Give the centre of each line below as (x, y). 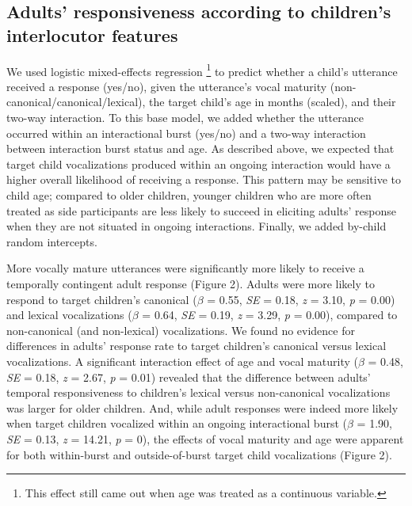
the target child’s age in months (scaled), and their (273, 102)
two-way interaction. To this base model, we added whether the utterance (185, 118)
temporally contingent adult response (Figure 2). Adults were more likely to (191, 283)
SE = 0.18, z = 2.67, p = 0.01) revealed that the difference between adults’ (189, 377)
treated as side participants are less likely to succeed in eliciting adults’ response (201, 210)
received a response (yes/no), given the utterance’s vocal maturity (167, 86)
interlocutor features (92, 34)
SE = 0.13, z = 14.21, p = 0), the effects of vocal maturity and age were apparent (205, 438)
